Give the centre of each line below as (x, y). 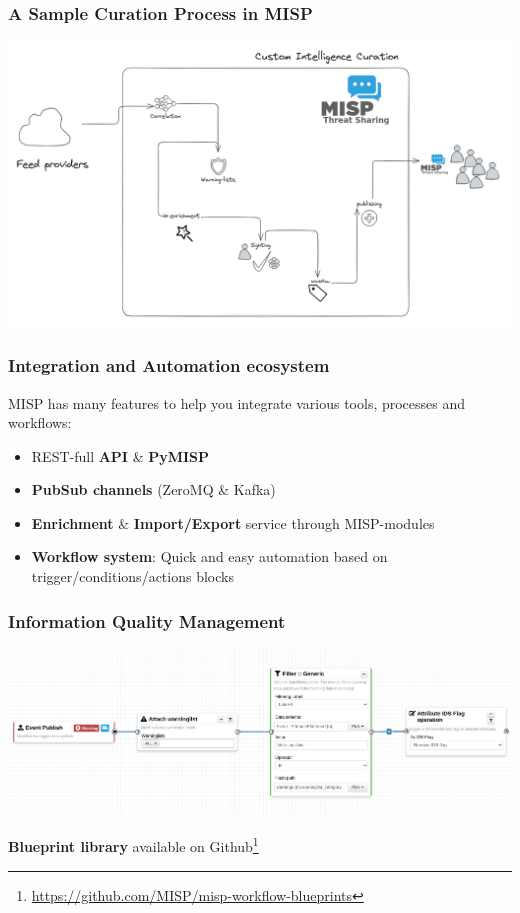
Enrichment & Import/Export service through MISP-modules (233, 522)
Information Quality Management (147, 620)
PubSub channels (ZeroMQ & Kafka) (153, 489)
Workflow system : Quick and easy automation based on (209, 556)
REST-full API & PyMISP (120, 455)
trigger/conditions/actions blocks (132, 576)
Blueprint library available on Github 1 (133, 845)
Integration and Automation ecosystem (169, 365)
